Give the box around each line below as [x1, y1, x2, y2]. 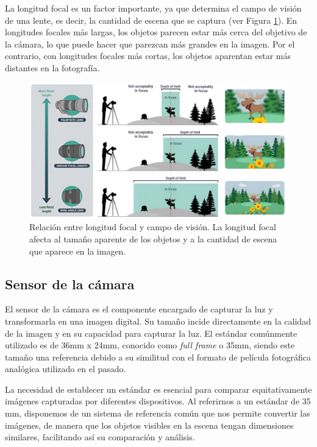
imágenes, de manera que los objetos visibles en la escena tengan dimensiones [5, 418, 294, 431]
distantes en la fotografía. [5, 61, 100, 74]
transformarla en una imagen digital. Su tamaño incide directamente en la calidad [5, 314, 311, 327]
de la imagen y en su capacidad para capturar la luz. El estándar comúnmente [5, 326, 297, 339]
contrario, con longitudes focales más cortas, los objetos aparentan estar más [5, 49, 291, 62]
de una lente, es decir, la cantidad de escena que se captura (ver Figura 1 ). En [5, 13, 297, 26]
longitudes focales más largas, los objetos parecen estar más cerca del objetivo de [5, 26, 307, 38]
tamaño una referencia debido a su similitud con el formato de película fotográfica [5, 350, 311, 363]
